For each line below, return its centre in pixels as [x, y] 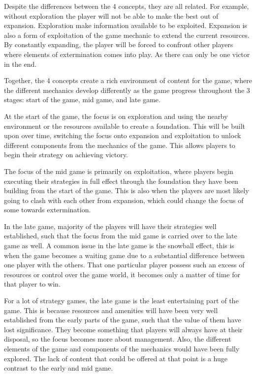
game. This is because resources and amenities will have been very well [111, 310]
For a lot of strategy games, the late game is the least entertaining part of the [121, 301]
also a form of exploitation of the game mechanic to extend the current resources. [127, 35]
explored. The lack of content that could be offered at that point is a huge [116, 358]
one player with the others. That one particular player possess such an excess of [124, 265]
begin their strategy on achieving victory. [66, 155]
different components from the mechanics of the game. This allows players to [120, 145]
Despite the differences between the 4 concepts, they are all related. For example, [127, 6]
